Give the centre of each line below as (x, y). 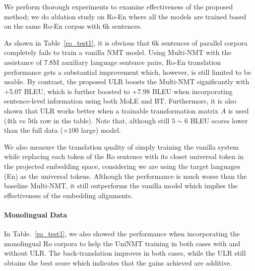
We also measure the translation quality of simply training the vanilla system (122, 146)
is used (238, 110)
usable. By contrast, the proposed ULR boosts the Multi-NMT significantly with (127, 81)
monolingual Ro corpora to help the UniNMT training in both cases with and (122, 243)
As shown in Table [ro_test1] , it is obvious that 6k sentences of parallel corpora (126, 42)
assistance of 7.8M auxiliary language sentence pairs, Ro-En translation (112, 62)
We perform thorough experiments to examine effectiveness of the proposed (119, 6)
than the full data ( (33, 130)
